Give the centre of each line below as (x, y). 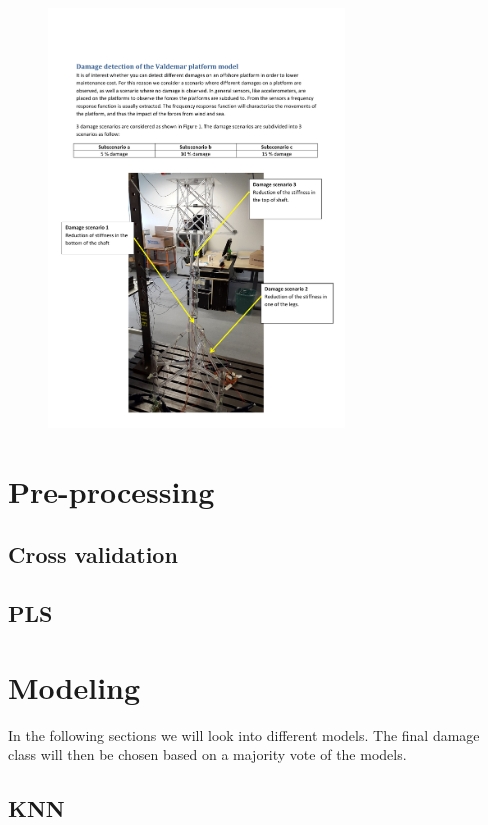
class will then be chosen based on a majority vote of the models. (207, 754)
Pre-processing (111, 490)
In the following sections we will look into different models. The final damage (244, 734)
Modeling (74, 686)
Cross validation (93, 554)
